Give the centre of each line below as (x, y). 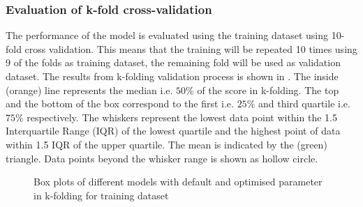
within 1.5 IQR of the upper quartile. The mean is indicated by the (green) (166, 144)
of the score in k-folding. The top (268, 90)
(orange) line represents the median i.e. (89, 90)
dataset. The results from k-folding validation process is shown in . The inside (172, 76)
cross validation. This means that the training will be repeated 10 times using (191, 48)
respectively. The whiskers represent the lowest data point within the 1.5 (182, 117)
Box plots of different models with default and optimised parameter (178, 182)
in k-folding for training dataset (101, 195)
